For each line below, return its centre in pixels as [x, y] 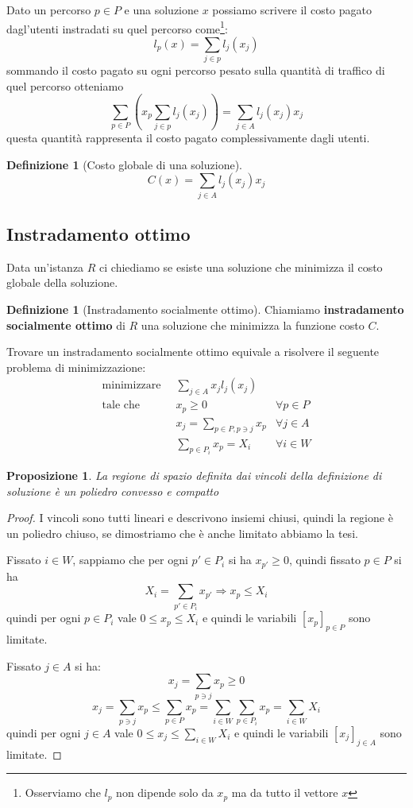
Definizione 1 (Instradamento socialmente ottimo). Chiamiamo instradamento [205, 309]
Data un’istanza [45, 267]
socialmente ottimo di [66, 325]
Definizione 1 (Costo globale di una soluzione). [124, 164]
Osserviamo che [63, 793]
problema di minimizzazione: [76, 367]
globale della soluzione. [62, 282]
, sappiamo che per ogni [130, 560]
